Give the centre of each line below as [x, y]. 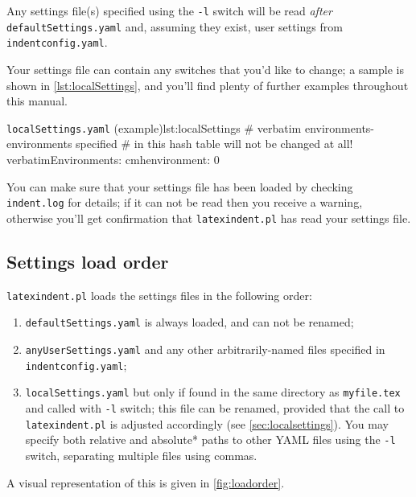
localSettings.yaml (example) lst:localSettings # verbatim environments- [191, 127]
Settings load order [88, 261]
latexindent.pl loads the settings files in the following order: [159, 295]
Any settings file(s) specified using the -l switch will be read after [169, 10]
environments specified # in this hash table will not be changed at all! [180, 144]
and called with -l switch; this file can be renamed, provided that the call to [215, 407]
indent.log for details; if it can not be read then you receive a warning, [185, 202]
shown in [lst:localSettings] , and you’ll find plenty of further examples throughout [208, 85]
